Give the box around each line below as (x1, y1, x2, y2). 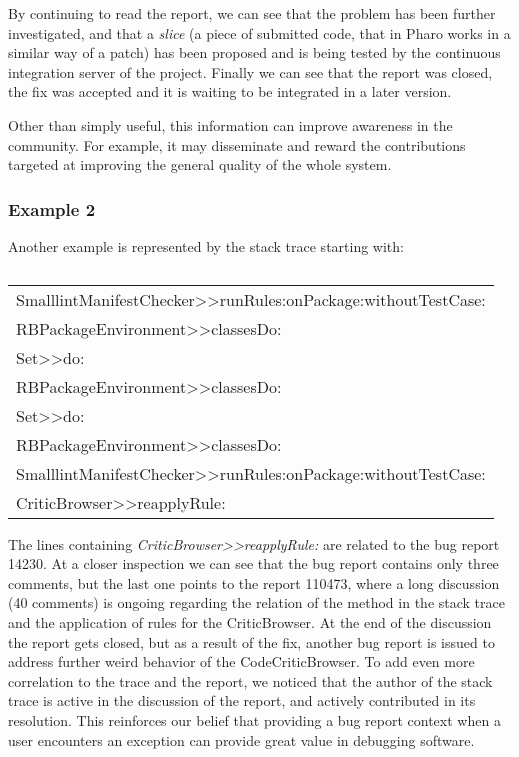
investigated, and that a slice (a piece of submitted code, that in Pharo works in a (8, 22, 511, 43)
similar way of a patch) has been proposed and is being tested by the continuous (8, 42, 501, 63)
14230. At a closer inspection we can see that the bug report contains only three (8, 553, 499, 574)
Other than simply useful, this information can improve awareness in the (8, 114, 453, 135)
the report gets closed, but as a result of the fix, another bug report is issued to (8, 631, 495, 652)
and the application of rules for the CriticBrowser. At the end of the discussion (8, 611, 492, 632)
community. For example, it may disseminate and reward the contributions (8, 134, 466, 155)
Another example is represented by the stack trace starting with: (8, 235, 404, 256)
